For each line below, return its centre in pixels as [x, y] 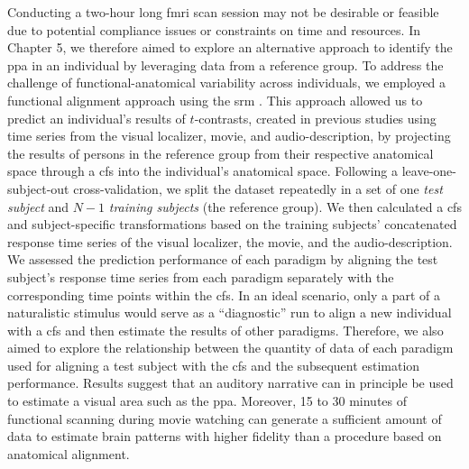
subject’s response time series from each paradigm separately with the [201, 276]
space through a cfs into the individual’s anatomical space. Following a [203, 171]
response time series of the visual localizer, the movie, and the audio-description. [230, 241]
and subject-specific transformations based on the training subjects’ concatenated [232, 224]
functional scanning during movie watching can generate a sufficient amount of [225, 418]
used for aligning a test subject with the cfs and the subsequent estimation [214, 365]
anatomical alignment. [69, 453]
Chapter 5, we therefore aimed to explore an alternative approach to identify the [230, 47]
